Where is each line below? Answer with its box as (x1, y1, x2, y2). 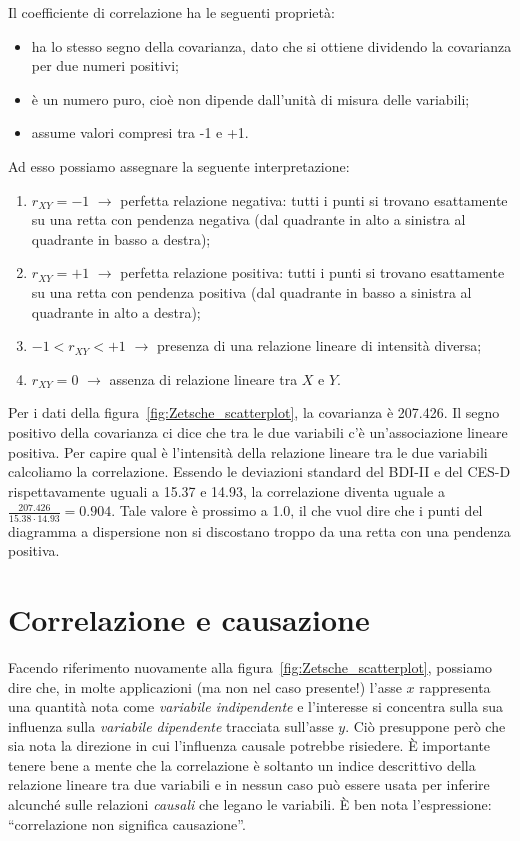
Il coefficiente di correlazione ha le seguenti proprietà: (8, 2, 335, 22)
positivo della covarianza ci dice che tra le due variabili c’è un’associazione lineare (8, 421, 508, 442)
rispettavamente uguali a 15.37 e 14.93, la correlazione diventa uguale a (8, 480, 445, 501)
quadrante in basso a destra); (31, 228, 211, 249)
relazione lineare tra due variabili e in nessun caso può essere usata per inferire (8, 774, 490, 795)
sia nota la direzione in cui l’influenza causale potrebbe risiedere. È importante (8, 735, 491, 756)
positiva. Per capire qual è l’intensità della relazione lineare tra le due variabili (8, 441, 488, 462)
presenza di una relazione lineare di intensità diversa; (156, 335, 482, 356)
